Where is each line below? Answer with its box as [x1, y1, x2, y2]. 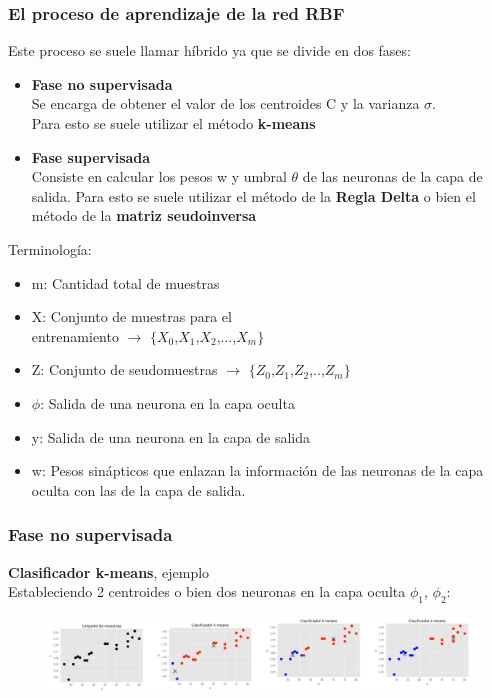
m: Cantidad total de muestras [31, 272, 220, 293]
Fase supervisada [31, 146, 151, 167]
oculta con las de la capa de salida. [31, 479, 246, 500]
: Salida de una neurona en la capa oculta [40, 392, 295, 413]
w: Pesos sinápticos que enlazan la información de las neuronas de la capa [31, 460, 484, 481]
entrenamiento [31, 325, 119, 346]
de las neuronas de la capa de [302, 166, 483, 187]
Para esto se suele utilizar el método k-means [31, 113, 316, 133]
